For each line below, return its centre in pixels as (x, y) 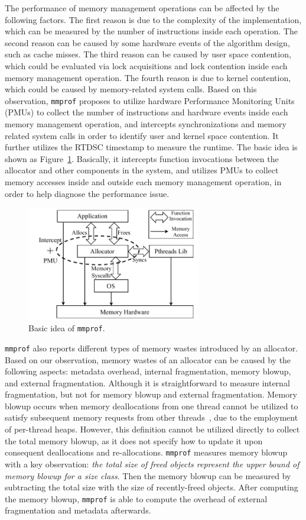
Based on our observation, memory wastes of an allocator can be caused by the (148, 359)
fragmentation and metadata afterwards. (78, 510)
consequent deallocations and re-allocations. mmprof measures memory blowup (146, 452)
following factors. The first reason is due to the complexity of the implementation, (153, 19)
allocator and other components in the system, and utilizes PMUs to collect (142, 170)
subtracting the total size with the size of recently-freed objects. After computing (152, 487)
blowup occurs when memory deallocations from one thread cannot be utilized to (152, 406)
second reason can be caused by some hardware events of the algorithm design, (147, 42)
